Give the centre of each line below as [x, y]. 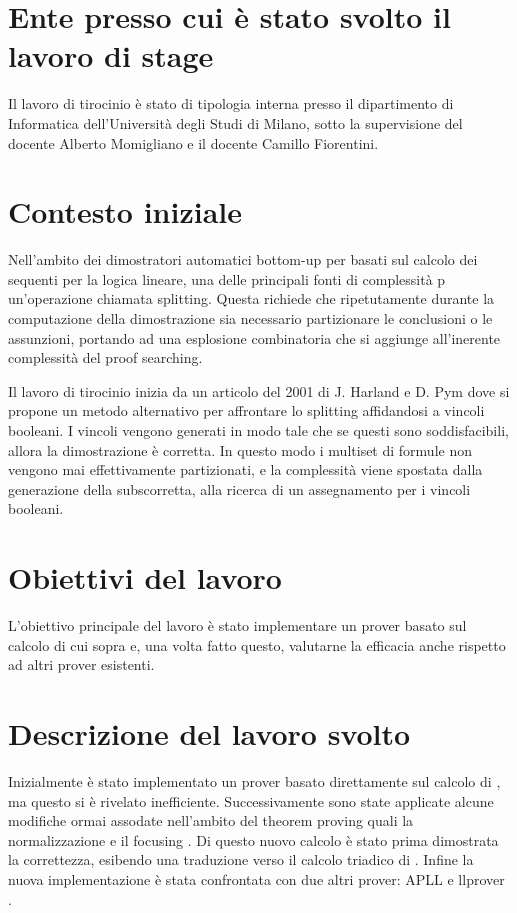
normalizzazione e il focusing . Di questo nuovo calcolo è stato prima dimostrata [253, 839]
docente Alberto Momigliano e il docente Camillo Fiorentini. [193, 142]
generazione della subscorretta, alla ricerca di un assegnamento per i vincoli [239, 488]
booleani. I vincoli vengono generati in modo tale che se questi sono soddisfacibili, [258, 429]
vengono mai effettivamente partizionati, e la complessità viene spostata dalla [245, 469]
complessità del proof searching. [105, 357]
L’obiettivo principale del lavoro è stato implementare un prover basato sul [237, 625]
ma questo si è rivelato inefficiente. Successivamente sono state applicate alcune [251, 800]
